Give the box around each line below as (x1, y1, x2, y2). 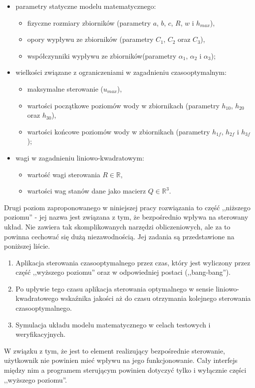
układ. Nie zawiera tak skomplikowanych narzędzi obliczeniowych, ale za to (4, 221, 230, 231)
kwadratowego (15, 293, 59, 303)
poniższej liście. (4, 241, 50, 251)
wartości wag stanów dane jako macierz (27, 186, 146, 196)
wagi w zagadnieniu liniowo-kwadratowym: (15, 152, 144, 162)
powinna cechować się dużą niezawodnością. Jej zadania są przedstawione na (4, 231, 234, 241)
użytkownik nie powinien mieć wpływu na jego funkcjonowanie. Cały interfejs (4, 355, 238, 365)
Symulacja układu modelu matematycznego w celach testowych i (15, 319, 211, 329)
